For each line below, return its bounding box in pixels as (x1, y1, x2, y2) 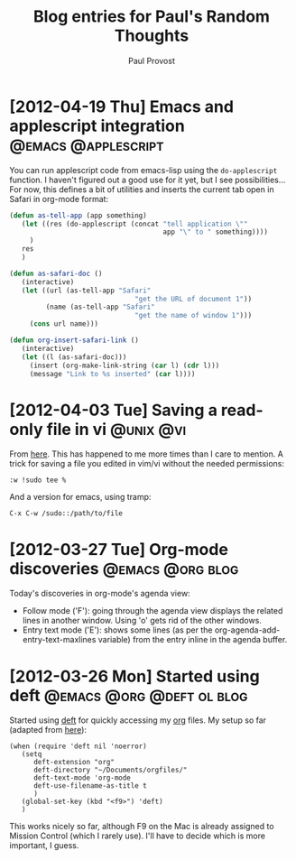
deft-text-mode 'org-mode (32, 773, 131, 782)
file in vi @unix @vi (46, 419, 187, 439)
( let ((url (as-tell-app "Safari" (21, 286, 152, 295)
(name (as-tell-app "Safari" (45, 302, 155, 312)
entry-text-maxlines (22, 634, 97, 645)
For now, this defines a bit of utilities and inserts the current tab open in (9, 183, 274, 195)
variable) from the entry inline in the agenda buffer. (97, 634, 288, 645)
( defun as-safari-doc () (9, 269, 103, 278)
